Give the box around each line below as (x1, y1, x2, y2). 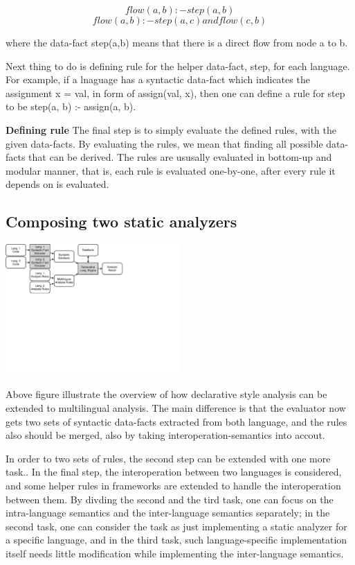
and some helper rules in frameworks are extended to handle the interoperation (6, 478, 341, 493)
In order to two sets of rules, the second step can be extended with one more (6, 451, 331, 465)
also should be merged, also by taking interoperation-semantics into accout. (6, 428, 325, 442)
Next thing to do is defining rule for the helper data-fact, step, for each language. (6, 58, 350, 73)
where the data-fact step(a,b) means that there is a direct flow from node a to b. (6, 35, 348, 49)
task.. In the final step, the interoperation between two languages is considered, (6, 464, 342, 479)
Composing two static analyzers (6, 211, 237, 232)
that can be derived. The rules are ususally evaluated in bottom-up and (28, 150, 332, 164)
